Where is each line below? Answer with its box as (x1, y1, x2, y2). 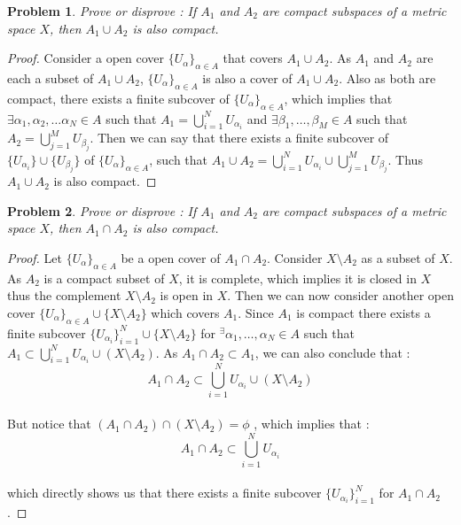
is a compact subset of (43, 268, 165, 287)
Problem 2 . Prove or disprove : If (7, 201, 197, 220)
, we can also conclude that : (254, 343, 410, 361)
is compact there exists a (296, 303, 431, 321)
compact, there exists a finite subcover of (7, 89, 230, 107)
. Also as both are (339, 68, 436, 87)
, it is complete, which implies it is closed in (178, 268, 417, 287)
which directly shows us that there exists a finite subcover (7, 483, 322, 502)
